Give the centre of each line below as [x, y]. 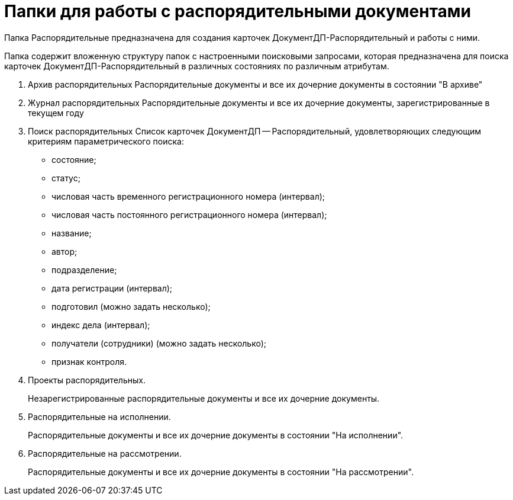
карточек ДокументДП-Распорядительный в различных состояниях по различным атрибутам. [197, 66]
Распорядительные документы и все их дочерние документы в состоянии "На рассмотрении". [221, 472]
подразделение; [84, 270]
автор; [64, 251]
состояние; [74, 159]
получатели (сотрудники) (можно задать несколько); [159, 343]
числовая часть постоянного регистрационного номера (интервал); [189, 214]
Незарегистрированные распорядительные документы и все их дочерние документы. [204, 398]
